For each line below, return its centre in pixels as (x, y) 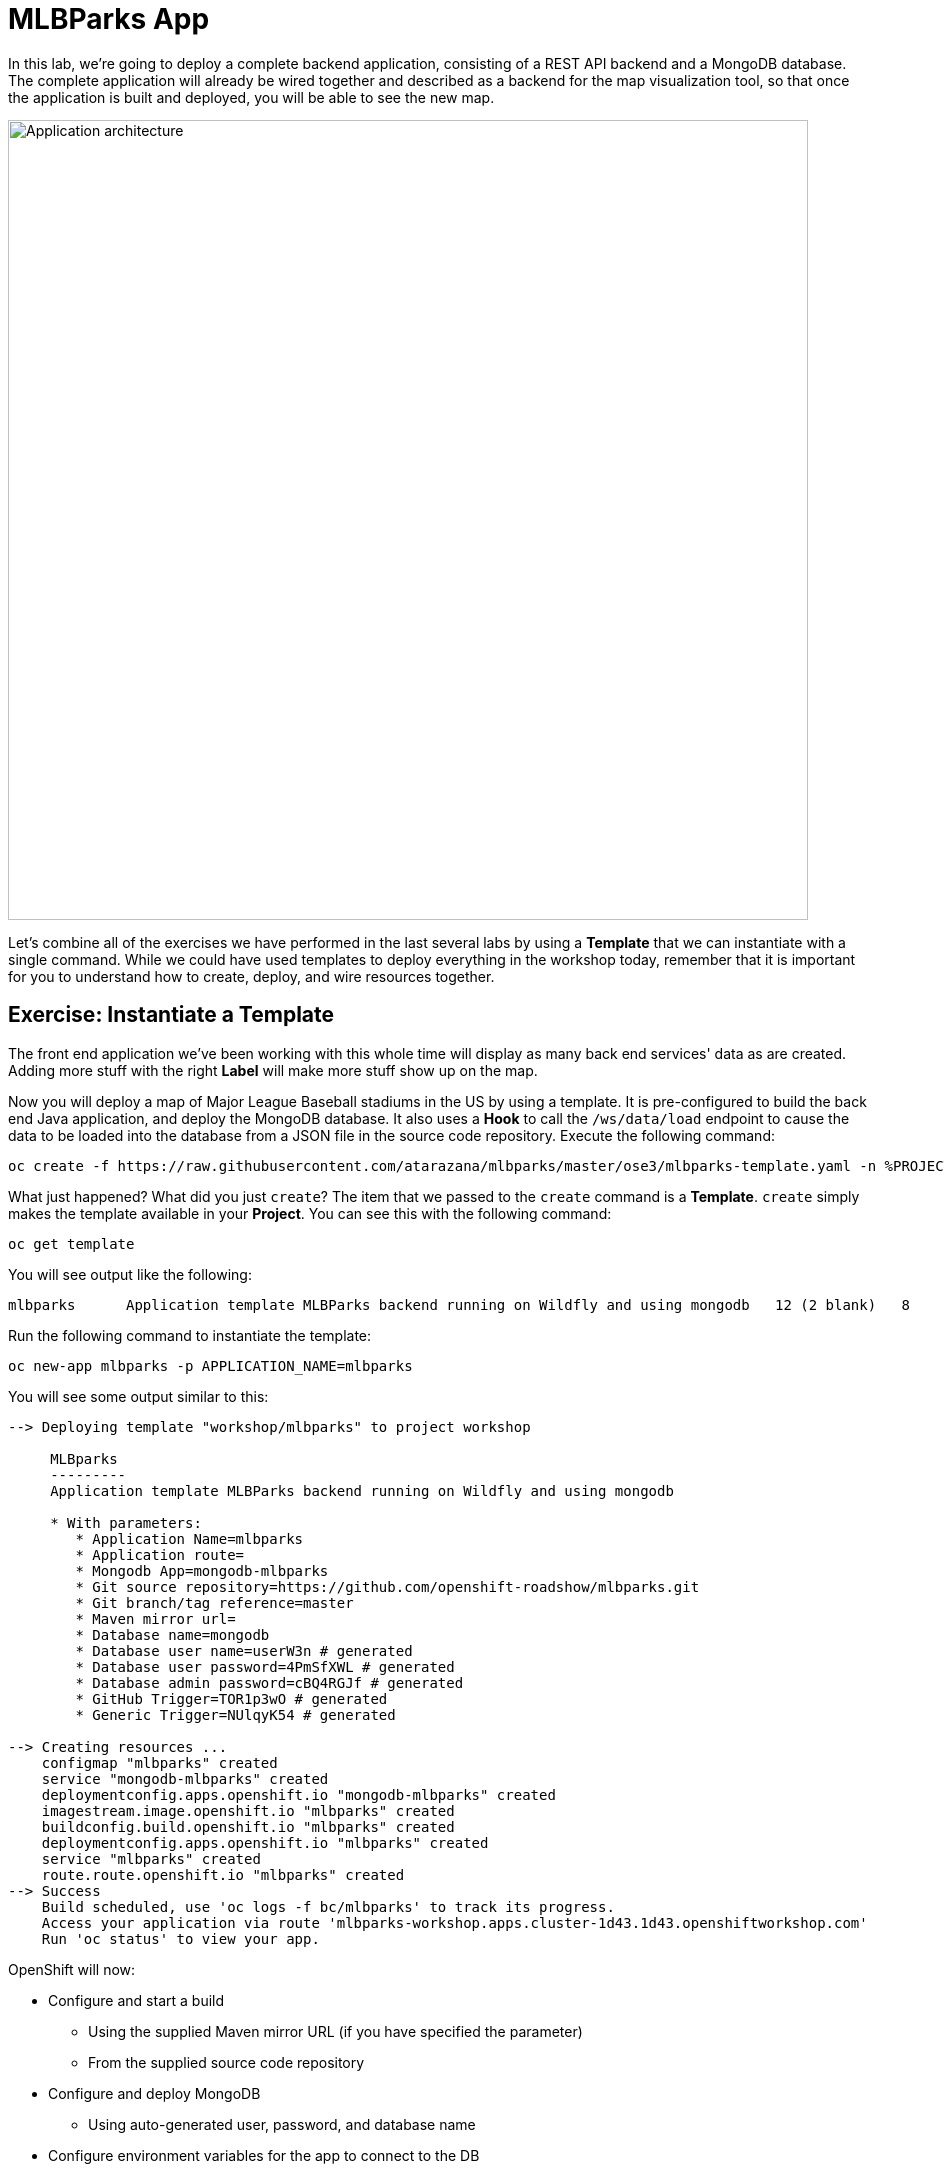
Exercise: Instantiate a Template (171, 1015)
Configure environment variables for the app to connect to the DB (264, 2155)
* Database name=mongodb (172, 1634)
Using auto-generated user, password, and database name (282, 2124)
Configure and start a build (136, 2000)
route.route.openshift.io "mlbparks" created (223, 1874)
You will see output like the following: (130, 1274)
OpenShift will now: (72, 1969)
